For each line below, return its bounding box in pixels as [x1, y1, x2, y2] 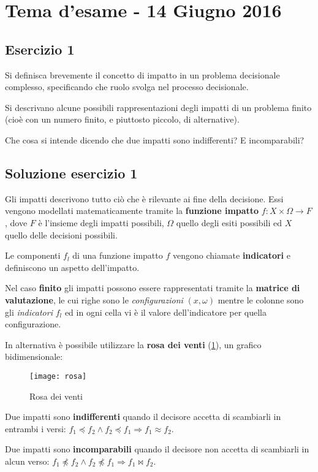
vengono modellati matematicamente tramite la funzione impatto [5, 204, 259, 217]
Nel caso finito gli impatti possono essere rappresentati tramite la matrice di [5, 281, 300, 294]
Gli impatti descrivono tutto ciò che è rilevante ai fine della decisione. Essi [5, 192, 284, 205]
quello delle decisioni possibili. [5, 228, 118, 241]
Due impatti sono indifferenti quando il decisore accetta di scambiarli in [5, 410, 281, 423]
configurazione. [5, 318, 61, 330]
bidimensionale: [5, 350, 63, 363]
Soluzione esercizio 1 [5, 163, 138, 182]
